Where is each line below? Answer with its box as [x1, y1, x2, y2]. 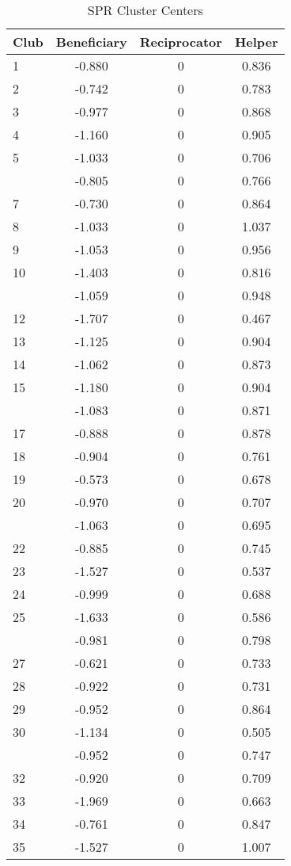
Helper [234, 32, 278, 51]
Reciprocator [139, 32, 222, 51]
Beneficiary [55, 32, 127, 51]
